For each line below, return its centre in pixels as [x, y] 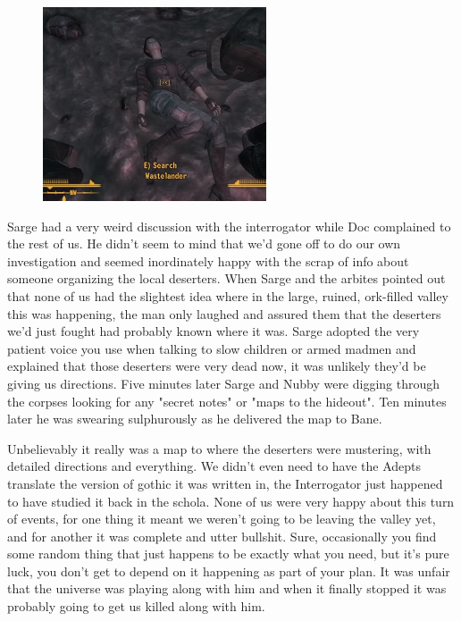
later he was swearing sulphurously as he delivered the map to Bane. [195, 419]
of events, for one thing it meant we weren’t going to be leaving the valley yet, [222, 519]
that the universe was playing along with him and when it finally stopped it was [227, 588]
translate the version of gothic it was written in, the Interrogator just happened [225, 483]
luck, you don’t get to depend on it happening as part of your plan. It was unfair [229, 571]
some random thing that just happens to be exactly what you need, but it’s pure [228, 554]
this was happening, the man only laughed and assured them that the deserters [224, 313]
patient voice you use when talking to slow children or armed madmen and [212, 348]
